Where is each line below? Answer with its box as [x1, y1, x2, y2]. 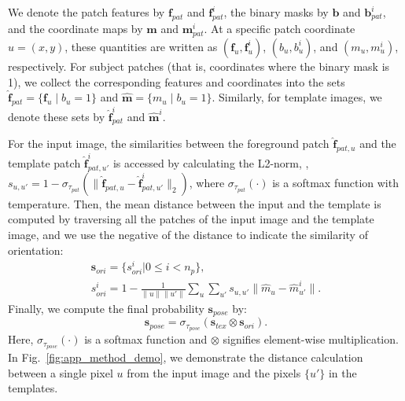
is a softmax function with [272, 174, 399, 190]
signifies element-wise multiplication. [223, 331, 399, 348]
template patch [8, 154, 81, 171]
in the [328, 364, 357, 381]
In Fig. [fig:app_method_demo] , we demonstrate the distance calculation [8, 348, 363, 365]
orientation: [8, 241, 64, 258]
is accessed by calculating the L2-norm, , [112, 154, 309, 171]
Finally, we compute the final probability [8, 300, 204, 316]
